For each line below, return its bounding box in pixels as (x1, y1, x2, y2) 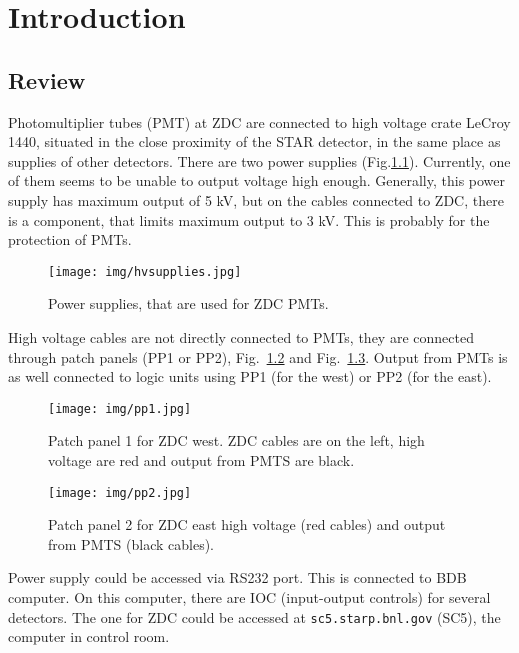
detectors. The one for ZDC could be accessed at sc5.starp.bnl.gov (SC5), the (8, 606, 501, 627)
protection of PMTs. (8, 229, 132, 250)
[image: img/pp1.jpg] (48, 401, 192, 416)
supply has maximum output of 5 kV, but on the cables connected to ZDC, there (8, 189, 504, 210)
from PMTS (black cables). (48, 533, 214, 554)
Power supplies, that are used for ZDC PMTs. (48, 293, 329, 314)
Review (8, 64, 86, 95)
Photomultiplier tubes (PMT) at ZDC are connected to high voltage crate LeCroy (8, 111, 511, 132)
